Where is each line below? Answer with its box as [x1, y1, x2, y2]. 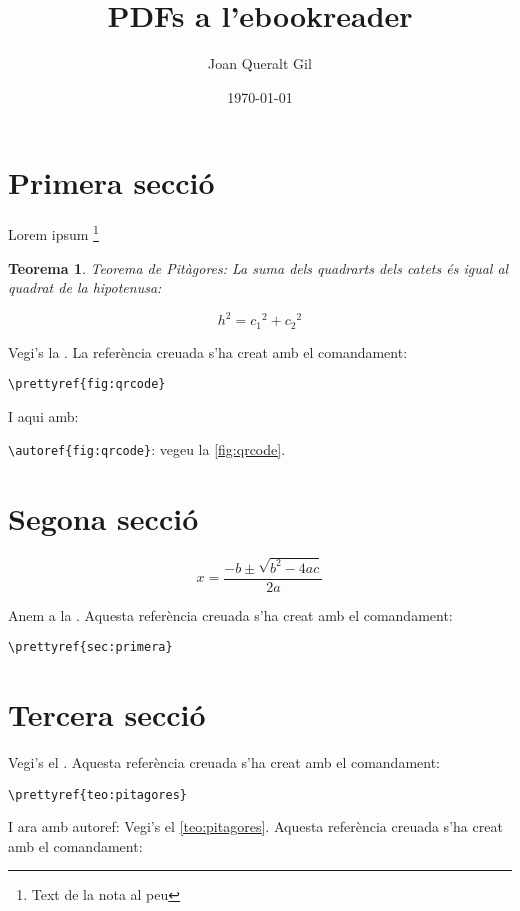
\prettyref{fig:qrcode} [8, 377, 166, 392]
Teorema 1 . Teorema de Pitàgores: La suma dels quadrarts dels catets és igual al [8, 257, 509, 278]
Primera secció [8, 162, 215, 203]
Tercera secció [8, 694, 206, 735]
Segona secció [8, 498, 199, 539]
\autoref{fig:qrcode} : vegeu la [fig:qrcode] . [8, 439, 286, 460]
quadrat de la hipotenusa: [8, 277, 162, 298]
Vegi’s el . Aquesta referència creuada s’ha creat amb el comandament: [8, 751, 440, 772]
